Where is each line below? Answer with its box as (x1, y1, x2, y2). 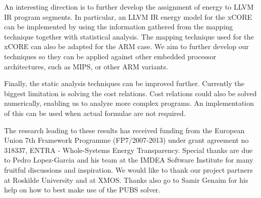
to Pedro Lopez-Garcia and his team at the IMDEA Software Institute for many (4, 154, 253, 165)
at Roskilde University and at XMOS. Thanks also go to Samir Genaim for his (4, 174, 248, 185)
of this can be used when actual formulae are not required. (4, 107, 186, 118)
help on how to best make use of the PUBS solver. (4, 184, 161, 195)
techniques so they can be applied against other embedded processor (4, 51, 216, 61)
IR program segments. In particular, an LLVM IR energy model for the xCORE (4, 11, 252, 22)
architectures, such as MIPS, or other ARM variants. (4, 61, 168, 71)
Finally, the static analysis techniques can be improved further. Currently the (4, 78, 245, 89)
